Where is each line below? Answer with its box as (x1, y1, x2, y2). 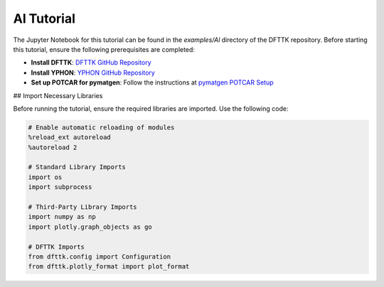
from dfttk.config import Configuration (28, 252, 171, 261)
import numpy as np (28, 213, 96, 221)
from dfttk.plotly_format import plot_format (28, 263, 190, 271)
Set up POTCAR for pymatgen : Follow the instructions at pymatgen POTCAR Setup (31, 78, 274, 87)
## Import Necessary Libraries (13, 91, 103, 99)
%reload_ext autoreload (28, 134, 112, 141)
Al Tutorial (13, 11, 76, 26)
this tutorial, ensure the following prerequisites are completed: (13, 45, 196, 53)
